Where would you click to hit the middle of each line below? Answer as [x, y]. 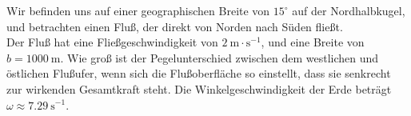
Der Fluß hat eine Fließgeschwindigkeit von [112, 42]
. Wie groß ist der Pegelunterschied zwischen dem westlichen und [219, 57]
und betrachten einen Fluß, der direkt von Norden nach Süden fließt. [175, 26]
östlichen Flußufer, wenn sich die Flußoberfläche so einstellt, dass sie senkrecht [199, 73]
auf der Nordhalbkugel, [349, 10]
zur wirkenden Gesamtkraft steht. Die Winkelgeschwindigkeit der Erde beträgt [199, 88]
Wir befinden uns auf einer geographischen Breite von [138, 10]
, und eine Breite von [313, 42]
